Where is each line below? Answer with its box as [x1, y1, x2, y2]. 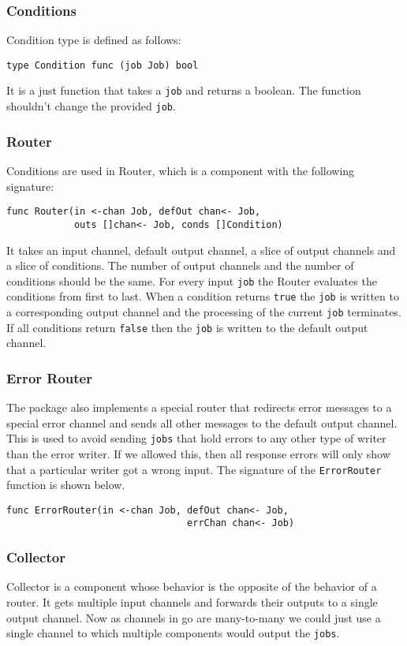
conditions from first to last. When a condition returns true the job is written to [6, 288, 399, 304]
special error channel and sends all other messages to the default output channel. [6, 414, 398, 431]
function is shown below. [6, 476, 125, 493]
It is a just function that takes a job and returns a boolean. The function [6, 82, 361, 99]
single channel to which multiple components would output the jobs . [6, 625, 340, 641]
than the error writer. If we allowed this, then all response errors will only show [6, 445, 390, 461]
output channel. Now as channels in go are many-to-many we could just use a [6, 609, 381, 625]
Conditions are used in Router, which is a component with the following [6, 162, 355, 178]
